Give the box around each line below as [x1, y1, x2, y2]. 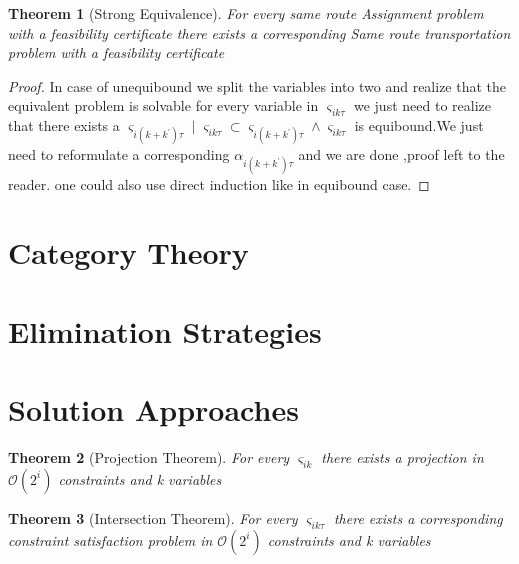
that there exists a [8, 115, 120, 136]
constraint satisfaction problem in [8, 529, 213, 550]
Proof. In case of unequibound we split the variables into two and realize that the [8, 75, 507, 96]
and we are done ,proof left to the [298, 144, 505, 165]
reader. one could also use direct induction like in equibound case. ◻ [8, 173, 430, 194]
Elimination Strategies [8, 310, 322, 351]
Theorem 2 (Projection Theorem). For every [8, 447, 290, 468]
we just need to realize [353, 95, 491, 116]
